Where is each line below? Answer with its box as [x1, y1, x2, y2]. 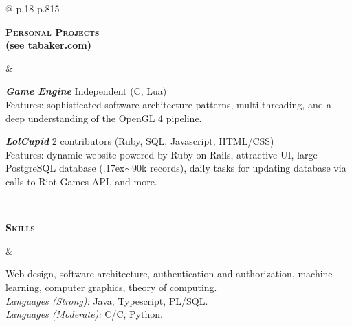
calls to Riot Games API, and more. [5, 174, 157, 188]
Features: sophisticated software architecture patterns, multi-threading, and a [5, 97, 332, 111]
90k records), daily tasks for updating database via [132, 161, 346, 175]
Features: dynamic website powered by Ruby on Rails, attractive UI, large [5, 147, 318, 161]
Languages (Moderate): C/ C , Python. [5, 307, 163, 321]
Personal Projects [5, 24, 100, 38]
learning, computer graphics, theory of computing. [5, 279, 217, 294]
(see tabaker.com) [5, 38, 91, 52]
